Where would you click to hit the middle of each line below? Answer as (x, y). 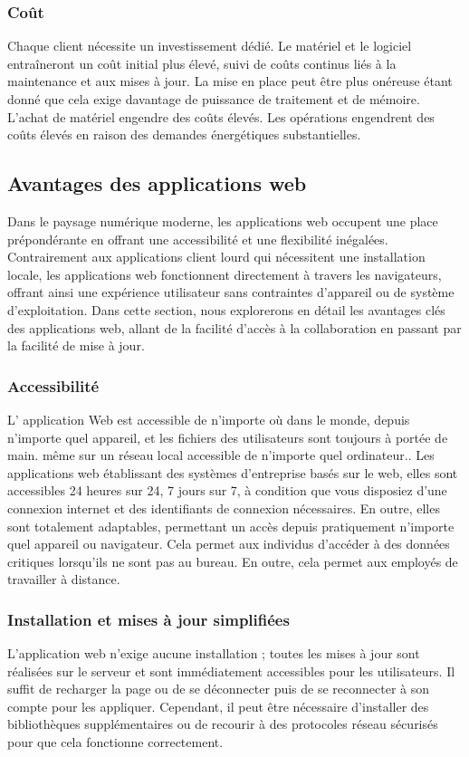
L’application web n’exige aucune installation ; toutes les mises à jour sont (214, 653)
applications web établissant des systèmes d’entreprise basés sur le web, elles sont (233, 472)
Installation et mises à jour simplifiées (148, 619)
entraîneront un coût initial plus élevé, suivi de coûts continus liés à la (202, 63)
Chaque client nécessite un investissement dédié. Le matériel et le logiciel (210, 46)
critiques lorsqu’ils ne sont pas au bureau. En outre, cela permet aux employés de (233, 561)
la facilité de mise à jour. (76, 345)
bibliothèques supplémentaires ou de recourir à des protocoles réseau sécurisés (223, 724)
